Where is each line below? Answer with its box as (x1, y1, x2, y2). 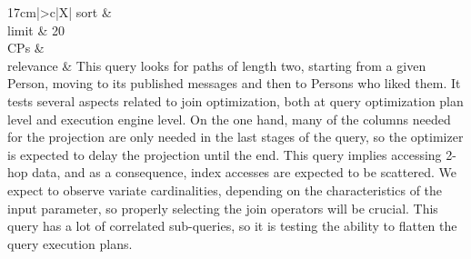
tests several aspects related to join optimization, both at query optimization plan (7, 91, 464, 110)
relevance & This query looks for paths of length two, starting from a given (7, 55, 426, 75)
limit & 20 (7, 20, 65, 39)
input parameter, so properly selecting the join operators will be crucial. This (7, 198, 438, 217)
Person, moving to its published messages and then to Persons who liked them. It (7, 74, 461, 93)
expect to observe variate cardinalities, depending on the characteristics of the (7, 180, 443, 199)
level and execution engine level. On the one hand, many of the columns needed (7, 109, 451, 128)
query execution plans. (7, 234, 133, 253)
